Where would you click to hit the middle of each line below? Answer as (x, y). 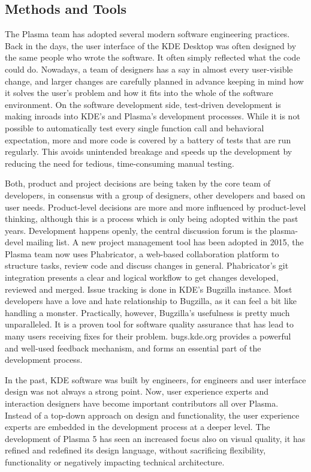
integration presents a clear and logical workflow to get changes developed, (142, 277)
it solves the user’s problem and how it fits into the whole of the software (139, 93)
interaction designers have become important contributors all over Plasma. (142, 403)
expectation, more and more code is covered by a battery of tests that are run (148, 139)
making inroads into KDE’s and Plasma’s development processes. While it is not (153, 116)
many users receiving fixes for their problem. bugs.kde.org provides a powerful (148, 336)
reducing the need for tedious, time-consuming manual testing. (120, 163)
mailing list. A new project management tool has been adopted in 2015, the (165, 242)
